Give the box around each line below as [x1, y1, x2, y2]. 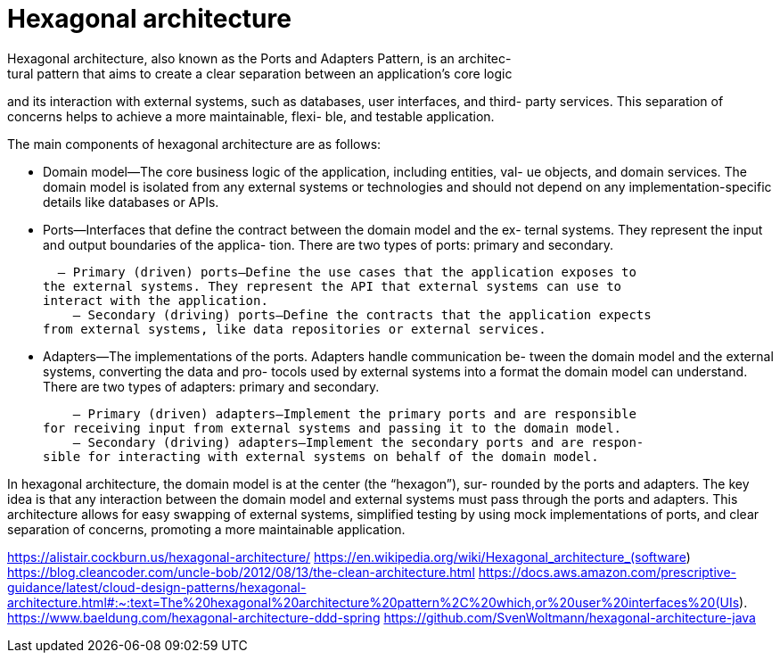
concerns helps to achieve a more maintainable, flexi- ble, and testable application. [7, 108, 495, 124]
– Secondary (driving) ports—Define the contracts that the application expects [72, 307, 652, 322]
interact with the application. [43, 293, 268, 308]
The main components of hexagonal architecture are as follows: [7, 136, 382, 152]
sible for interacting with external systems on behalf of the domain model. [43, 449, 599, 464]
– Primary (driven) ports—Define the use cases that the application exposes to [57, 264, 636, 279]
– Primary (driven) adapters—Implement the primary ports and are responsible [72, 406, 636, 421]
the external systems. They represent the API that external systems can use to [43, 278, 622, 293]
